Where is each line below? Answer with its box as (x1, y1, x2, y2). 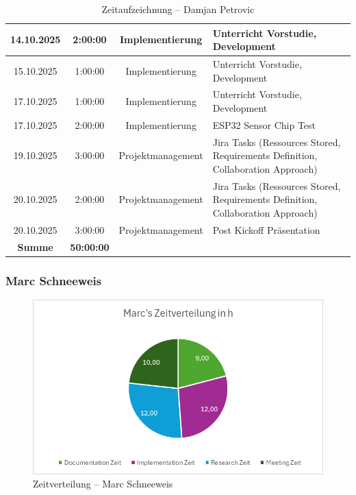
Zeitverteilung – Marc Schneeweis (33, 476, 173, 491)
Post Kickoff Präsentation (212, 222, 320, 237)
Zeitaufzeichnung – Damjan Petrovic (101, 2, 255, 16)
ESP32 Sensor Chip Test (212, 117, 316, 132)
